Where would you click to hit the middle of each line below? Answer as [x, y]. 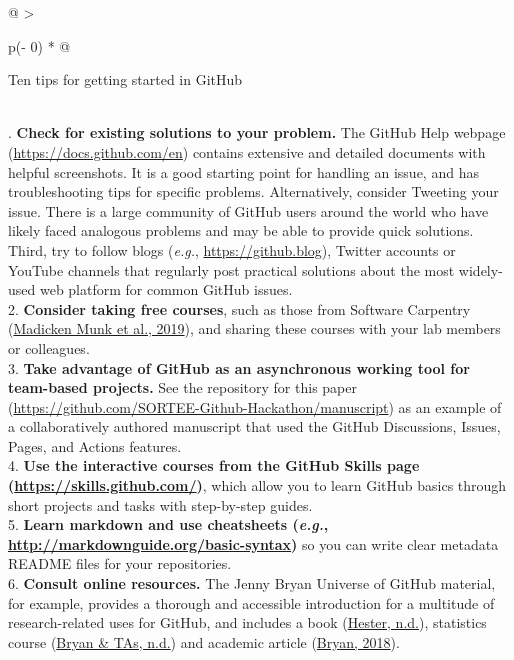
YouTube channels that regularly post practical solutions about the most [231, 269]
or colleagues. [49, 347]
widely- [480, 269]
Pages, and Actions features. [95, 445]
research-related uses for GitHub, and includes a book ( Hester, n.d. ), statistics [247, 622]
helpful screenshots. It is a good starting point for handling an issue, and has [243, 171]
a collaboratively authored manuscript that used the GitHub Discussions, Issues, [254, 426]
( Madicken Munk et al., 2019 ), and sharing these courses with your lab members [254, 328]
